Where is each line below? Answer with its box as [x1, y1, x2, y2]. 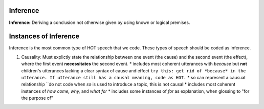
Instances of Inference [9, 32, 80, 41]
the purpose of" [21, 95, 53, 101]
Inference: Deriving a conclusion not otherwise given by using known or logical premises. [9, 20, 190, 25]
